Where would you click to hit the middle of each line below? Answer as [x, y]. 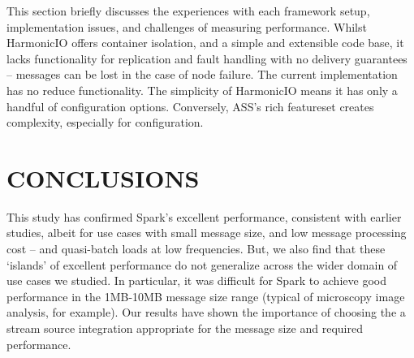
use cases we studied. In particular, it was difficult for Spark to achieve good [196, 280]
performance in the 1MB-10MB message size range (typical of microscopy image [206, 296]
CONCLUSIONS [103, 177]
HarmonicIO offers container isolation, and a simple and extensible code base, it [205, 43]
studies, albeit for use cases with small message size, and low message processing [207, 233]
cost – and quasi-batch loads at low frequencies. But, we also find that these [196, 249]
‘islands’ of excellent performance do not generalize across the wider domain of [202, 264]
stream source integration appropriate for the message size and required [185, 328]
